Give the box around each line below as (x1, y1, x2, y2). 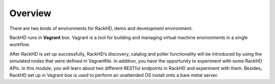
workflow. (9, 41, 30, 48)
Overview (9, 8, 51, 19)
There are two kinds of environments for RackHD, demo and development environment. (9, 25, 193, 31)
